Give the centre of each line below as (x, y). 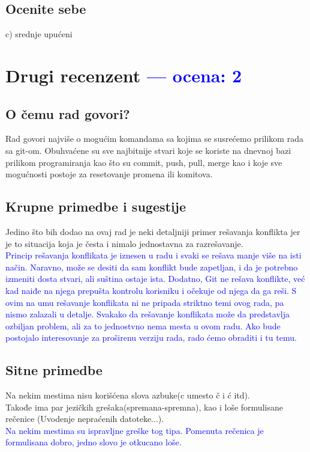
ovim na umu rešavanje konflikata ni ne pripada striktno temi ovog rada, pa (145, 302)
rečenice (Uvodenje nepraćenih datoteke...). (85, 419)
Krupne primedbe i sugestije (96, 206)
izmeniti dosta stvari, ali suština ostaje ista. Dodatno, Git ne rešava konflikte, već (155, 279)
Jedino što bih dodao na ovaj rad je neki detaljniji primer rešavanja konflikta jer (153, 231)
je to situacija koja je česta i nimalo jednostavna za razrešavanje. (124, 243)
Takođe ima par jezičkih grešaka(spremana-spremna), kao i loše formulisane (144, 407)
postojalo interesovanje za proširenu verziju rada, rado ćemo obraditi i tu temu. (151, 337)
